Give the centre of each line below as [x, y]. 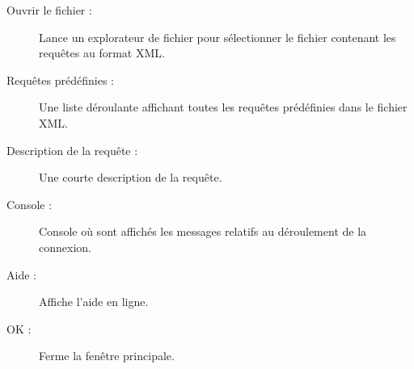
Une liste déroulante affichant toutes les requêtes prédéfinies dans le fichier [223, 107]
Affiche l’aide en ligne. [94, 302]
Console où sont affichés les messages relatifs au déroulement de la [203, 231]
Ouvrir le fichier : [49, 10]
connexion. [65, 247]
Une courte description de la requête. [131, 177]
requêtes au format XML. [102, 53]
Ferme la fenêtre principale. [107, 356]
